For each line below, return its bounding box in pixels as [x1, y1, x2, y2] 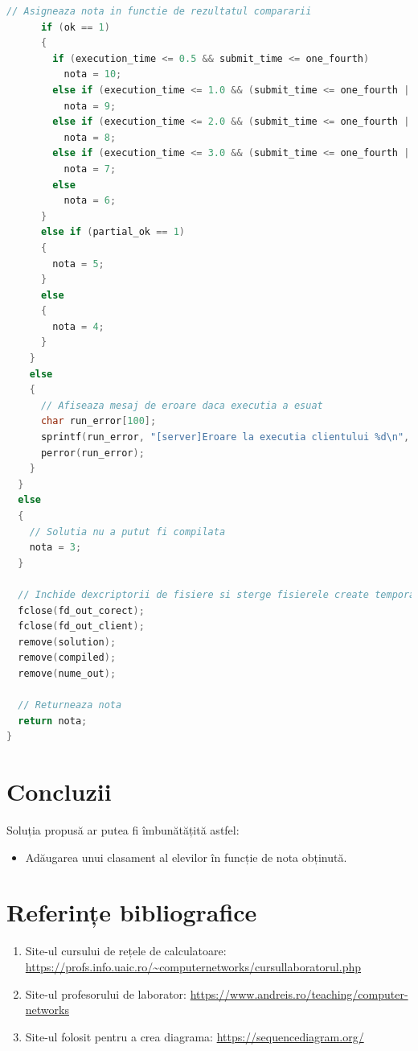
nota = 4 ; [52, 320, 104, 332]
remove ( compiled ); [18, 652, 117, 664]
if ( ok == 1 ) [40, 21, 110, 33]
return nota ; [18, 715, 88, 727]
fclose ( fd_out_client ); [18, 620, 145, 633]
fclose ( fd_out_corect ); [18, 604, 145, 616]
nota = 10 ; [64, 68, 122, 80]
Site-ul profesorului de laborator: [25, 985, 186, 1002]
